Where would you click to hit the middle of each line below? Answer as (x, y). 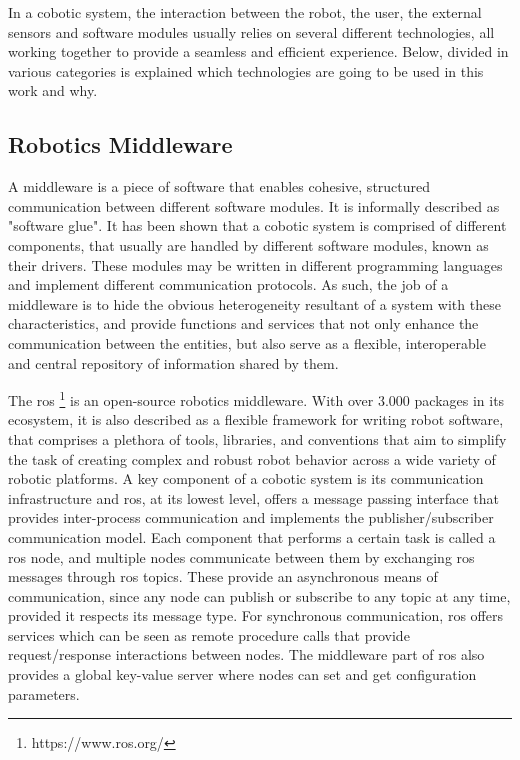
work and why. (53, 90)
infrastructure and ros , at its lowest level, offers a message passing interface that (253, 497)
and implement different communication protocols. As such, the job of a (228, 284)
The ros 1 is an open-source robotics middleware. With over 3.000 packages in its (256, 398)
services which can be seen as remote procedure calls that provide (209, 634)
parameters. (44, 693)
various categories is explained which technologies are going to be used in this (246, 70)
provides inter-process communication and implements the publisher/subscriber (251, 517)
